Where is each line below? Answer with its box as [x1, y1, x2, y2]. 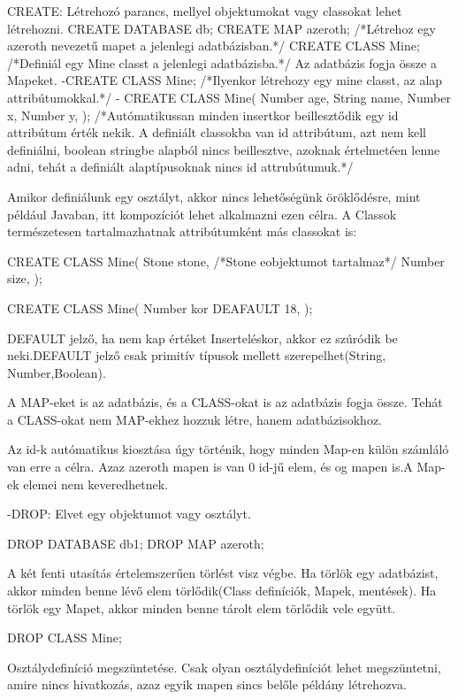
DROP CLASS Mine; [7, 628, 122, 647]
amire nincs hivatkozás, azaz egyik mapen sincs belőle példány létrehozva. [7, 675, 407, 694]
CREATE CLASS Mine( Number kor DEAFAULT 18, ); [7, 298, 313, 317]
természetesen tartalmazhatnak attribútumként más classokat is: [7, 222, 357, 241]
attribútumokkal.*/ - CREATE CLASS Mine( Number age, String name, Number [7, 88, 451, 106]
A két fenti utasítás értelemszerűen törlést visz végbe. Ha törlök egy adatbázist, [7, 564, 439, 582]
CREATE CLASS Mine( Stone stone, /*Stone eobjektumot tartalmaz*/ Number [7, 251, 445, 270]
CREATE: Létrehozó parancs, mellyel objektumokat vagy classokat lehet [7, 2, 402, 19]
